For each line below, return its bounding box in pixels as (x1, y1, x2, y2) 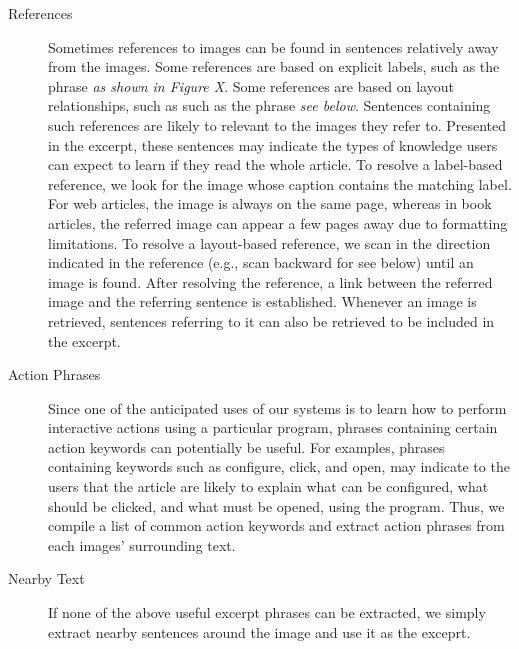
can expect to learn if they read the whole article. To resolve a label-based (48, 154, 503, 175)
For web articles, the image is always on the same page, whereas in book (48, 193, 492, 214)
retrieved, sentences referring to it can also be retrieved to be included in (48, 310, 495, 331)
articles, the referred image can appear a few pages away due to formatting (48, 212, 508, 233)
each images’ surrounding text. (48, 534, 236, 555)
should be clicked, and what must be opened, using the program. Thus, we (48, 495, 505, 516)
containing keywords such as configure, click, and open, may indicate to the (48, 456, 510, 477)
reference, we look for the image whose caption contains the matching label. (48, 173, 512, 194)
